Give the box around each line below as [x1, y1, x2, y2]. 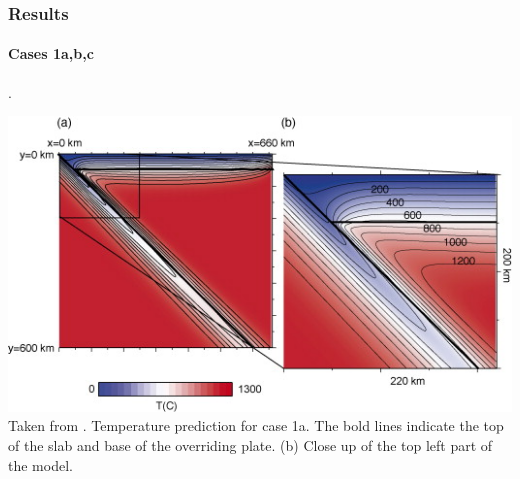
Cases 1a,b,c [8, 43, 94, 64]
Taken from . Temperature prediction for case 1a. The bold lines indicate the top [8, 415, 504, 436]
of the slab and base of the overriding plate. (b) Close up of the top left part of [8, 435, 493, 456]
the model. [8, 454, 73, 475]
